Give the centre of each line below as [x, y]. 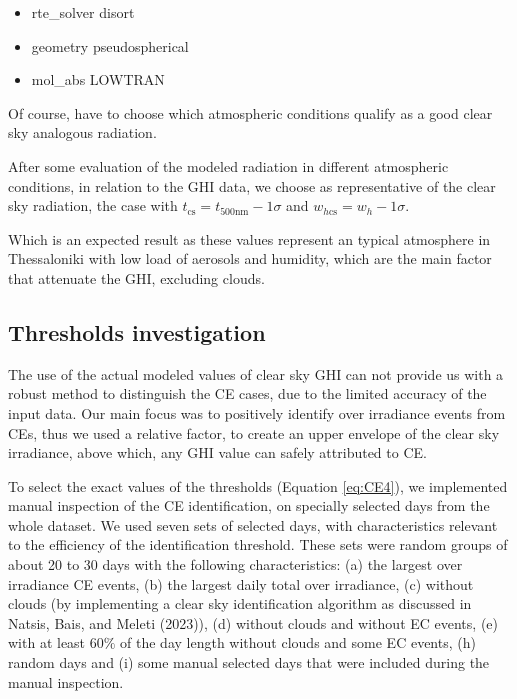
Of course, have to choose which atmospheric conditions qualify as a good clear [250, 112]
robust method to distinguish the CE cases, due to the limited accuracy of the [247, 393]
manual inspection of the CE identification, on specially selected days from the [249, 505]
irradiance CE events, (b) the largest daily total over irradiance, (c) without [241, 583]
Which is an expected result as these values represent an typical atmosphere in [249, 238]
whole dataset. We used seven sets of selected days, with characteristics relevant [253, 524]
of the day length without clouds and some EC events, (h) [298, 642]
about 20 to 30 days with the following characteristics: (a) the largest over [235, 564]
